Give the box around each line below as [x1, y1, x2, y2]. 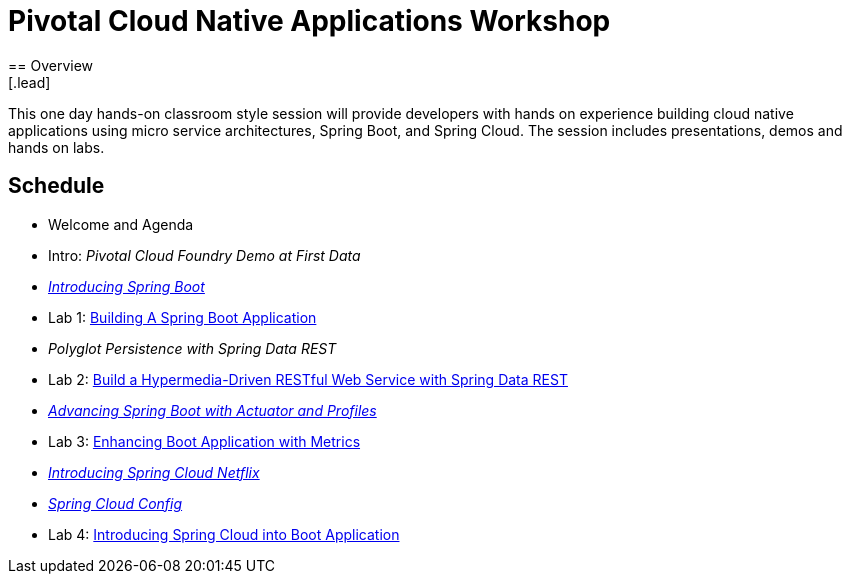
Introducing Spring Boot [48, 277, 205, 295]
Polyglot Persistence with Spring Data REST [48, 339, 337, 357]
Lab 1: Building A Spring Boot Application [48, 308, 317, 326]
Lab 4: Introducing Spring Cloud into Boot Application [48, 525, 400, 543]
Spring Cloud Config [48, 494, 183, 512]
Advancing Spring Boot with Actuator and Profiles [48, 401, 377, 419]
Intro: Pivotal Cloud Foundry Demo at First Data [48, 246, 361, 264]
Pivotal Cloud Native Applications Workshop [8, 4, 611, 38]
